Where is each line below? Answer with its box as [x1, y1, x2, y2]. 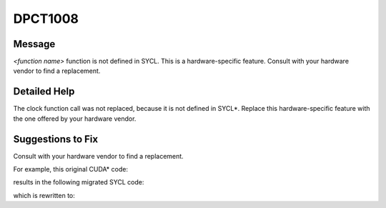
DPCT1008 [13, 11, 79, 26]
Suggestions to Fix [13, 133, 99, 145]
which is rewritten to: [13, 191, 75, 199]
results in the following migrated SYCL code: [13, 178, 144, 187]
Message [13, 38, 56, 50]
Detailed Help [13, 86, 75, 98]
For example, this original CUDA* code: [13, 165, 129, 174]
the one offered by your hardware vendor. [13, 114, 137, 123]
